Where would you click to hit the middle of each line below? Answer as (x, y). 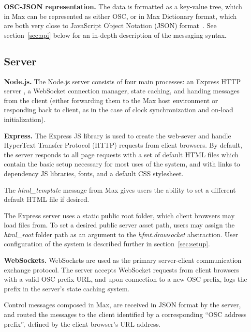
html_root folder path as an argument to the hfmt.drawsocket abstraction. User (121, 234)
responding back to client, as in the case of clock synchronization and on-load (119, 110)
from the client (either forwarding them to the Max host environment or (111, 100)
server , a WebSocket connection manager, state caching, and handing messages (122, 91)
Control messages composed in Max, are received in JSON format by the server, (122, 305)
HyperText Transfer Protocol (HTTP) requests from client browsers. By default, (123, 145)
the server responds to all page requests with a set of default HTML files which (121, 154)
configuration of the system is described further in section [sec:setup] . (107, 244)
